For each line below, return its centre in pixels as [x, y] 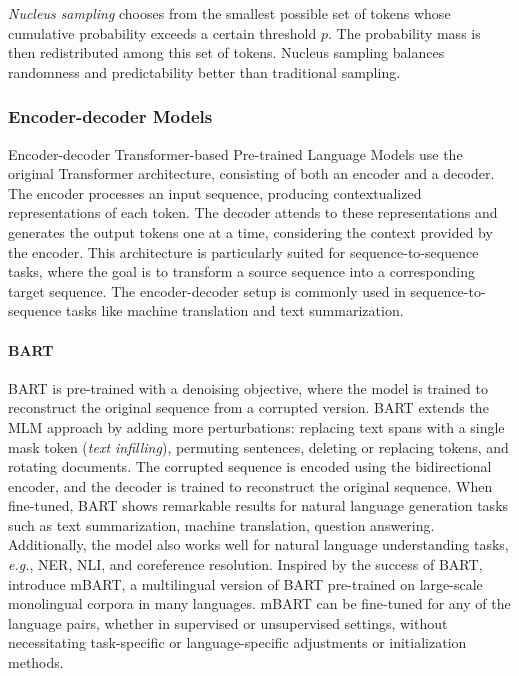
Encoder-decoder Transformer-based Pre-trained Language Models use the [235, 153]
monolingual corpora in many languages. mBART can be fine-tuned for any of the [259, 603]
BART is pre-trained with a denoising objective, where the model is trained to [248, 387]
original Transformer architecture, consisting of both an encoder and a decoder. [251, 173]
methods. [36, 662]
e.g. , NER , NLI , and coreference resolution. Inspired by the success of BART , [245, 564]
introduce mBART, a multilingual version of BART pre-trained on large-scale [245, 583]
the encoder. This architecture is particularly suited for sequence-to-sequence [243, 251]
